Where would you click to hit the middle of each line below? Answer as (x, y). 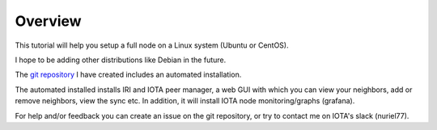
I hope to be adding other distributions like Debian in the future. (121, 60)
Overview (48, 21)
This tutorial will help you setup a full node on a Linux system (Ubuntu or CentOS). (152, 45)
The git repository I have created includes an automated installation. (128, 75)
